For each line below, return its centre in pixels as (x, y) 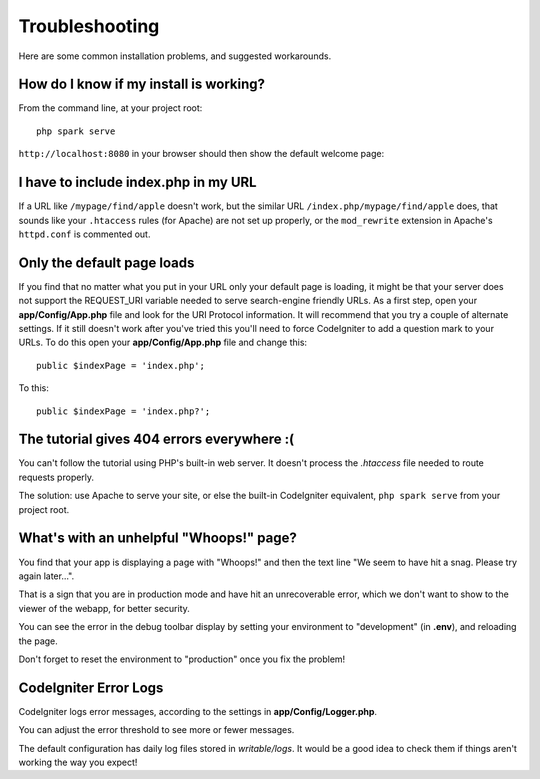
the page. (38, 641)
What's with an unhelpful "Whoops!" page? (157, 538)
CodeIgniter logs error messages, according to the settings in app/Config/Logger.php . (198, 711)
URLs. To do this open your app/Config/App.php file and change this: (163, 342)
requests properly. (56, 477)
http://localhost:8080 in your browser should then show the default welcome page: (201, 154)
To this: (33, 388)
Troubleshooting (89, 26)
